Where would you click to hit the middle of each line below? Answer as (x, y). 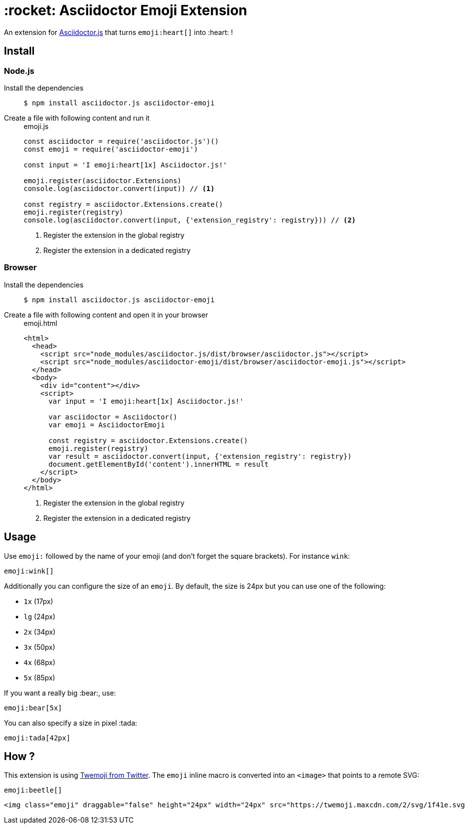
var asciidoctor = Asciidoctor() (113, 417)
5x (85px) (39, 677)
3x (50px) (40, 647)
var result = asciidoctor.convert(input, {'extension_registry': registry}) (200, 456)
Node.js (19, 71)
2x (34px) (40, 632)
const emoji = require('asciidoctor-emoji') (111, 149)
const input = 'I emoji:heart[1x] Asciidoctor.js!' (126, 165)
